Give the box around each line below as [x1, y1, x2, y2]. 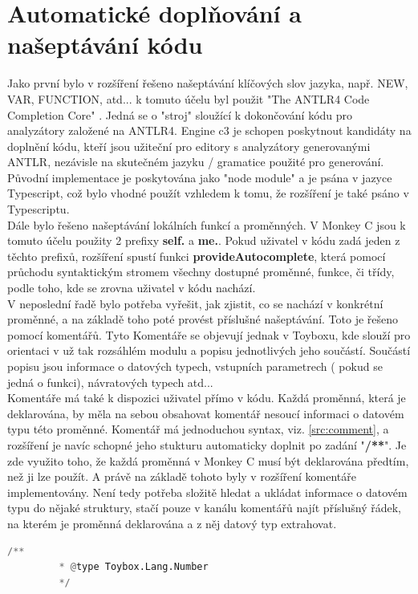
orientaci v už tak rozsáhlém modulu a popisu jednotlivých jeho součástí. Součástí [7, 342, 411, 359]
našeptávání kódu [7, 28, 203, 61]
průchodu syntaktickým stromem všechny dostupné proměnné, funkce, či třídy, [7, 263, 395, 280]
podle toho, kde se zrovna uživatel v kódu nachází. [7, 279, 256, 296]
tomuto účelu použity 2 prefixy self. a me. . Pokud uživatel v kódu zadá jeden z [7, 232, 400, 249]
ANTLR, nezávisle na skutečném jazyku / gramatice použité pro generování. [7, 153, 384, 170]
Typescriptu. [7, 201, 70, 218]
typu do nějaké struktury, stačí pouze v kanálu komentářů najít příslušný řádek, [7, 499, 401, 516]
